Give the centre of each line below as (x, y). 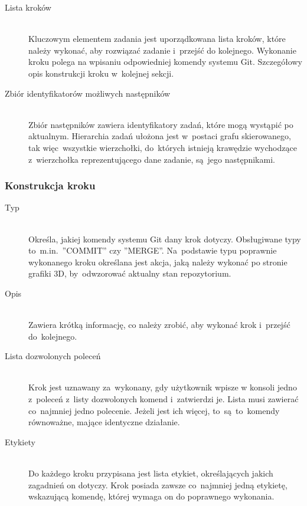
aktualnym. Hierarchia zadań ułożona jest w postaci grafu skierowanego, (160, 136)
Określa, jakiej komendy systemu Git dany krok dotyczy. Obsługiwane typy (165, 239)
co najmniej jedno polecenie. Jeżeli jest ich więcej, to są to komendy (154, 410)
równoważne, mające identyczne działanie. (104, 422)
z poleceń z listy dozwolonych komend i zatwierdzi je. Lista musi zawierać (164, 399)
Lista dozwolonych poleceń (53, 356)
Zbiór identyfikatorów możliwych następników (88, 93)
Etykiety (20, 441)
